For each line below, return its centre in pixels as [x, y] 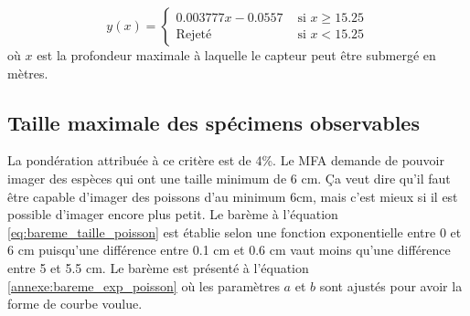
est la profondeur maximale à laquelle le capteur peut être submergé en [236, 55]
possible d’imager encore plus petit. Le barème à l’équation [173, 214]
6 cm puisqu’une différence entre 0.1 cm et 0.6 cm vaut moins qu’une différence [229, 250]
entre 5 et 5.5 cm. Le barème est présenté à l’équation [158, 267]
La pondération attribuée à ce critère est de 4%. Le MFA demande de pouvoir [226, 160]
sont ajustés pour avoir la [391, 285]
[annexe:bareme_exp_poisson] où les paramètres [144, 285]
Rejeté [194, 35]
